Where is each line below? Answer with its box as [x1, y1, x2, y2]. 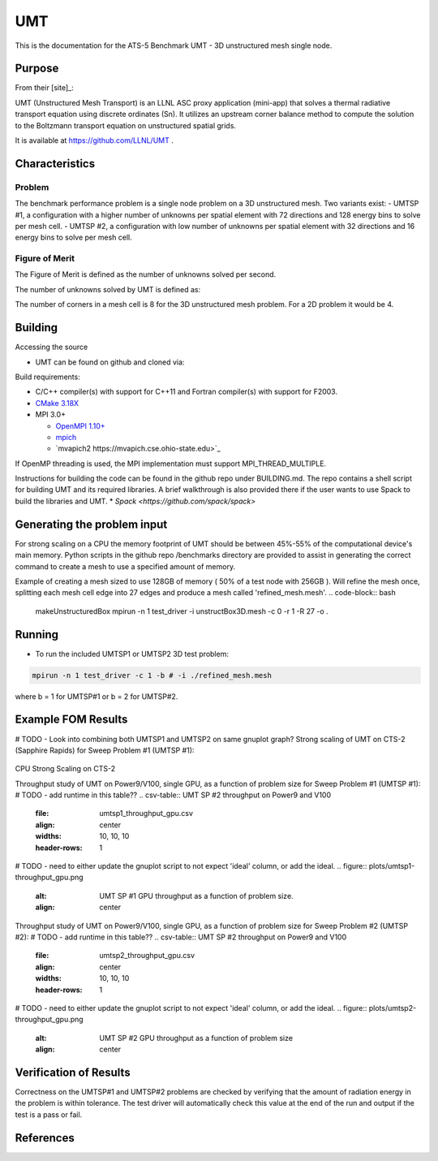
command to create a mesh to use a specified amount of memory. [15, 561, 235, 572]
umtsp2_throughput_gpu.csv [99, 951, 195, 960]
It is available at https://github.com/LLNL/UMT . [15, 136, 174, 145]
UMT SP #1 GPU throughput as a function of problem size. [99, 891, 294, 900]
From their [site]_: [15, 83, 74, 93]
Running [15, 628, 59, 641]
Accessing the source [15, 342, 88, 352]
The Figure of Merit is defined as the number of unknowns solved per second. [15, 270, 277, 279]
